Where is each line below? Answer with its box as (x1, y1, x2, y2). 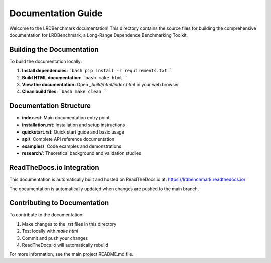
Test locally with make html (22, 228, 78, 234)
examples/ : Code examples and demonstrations (22, 143, 122, 149)
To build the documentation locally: (9, 58, 82, 64)
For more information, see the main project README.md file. (9, 251, 134, 257)
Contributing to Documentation (9, 199, 109, 207)
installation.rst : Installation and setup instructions (22, 122, 125, 128)
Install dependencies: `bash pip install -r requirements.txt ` (22, 68, 173, 74)
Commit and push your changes (22, 235, 88, 241)
